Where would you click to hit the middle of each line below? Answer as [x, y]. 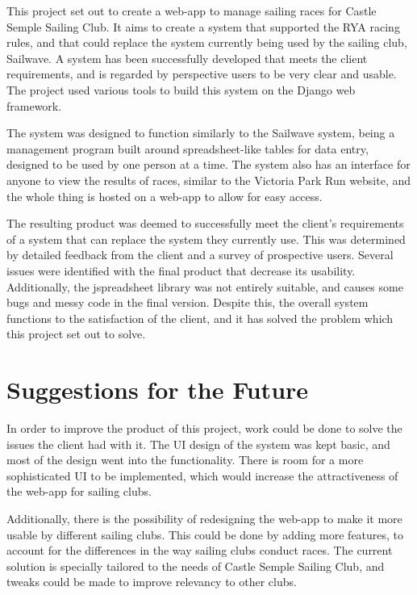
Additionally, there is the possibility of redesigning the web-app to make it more [204, 518]
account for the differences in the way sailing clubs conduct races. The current [200, 550]
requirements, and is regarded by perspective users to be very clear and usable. [202, 74]
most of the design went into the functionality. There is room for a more [185, 460]
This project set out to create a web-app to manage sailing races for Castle [192, 10]
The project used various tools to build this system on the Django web [181, 89]
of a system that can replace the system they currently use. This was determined [206, 239]
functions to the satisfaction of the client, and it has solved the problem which [200, 318]
